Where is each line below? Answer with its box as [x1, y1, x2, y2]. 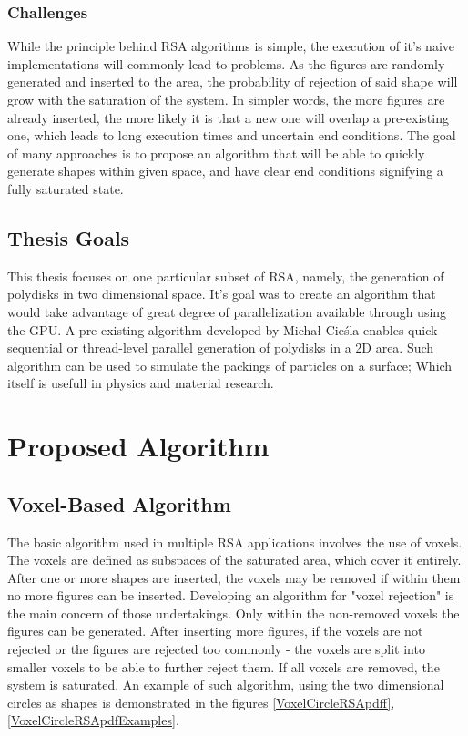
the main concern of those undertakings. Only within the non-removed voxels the [7, 603, 460, 622]
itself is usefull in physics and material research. [7, 373, 274, 393]
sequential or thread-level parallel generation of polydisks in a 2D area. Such [7, 338, 434, 357]
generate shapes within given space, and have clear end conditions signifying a [7, 161, 443, 180]
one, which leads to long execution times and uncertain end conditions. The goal [7, 126, 456, 145]
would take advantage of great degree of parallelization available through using [7, 302, 447, 321]
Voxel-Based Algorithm [7, 489, 231, 517]
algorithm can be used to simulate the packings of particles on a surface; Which [7, 355, 453, 374]
